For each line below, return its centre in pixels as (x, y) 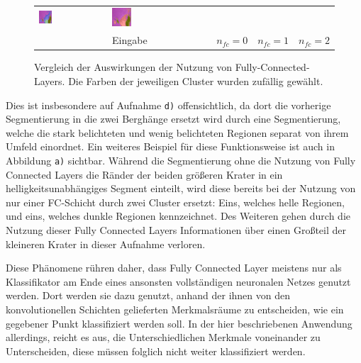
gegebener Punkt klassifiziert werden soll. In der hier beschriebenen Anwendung (179, 323)
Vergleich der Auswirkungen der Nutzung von (133, 67)
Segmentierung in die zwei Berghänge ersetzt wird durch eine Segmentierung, (173, 119)
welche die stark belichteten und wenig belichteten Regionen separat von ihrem (177, 132)
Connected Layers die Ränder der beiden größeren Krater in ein (144, 174)
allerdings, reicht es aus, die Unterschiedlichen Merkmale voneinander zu (163, 337)
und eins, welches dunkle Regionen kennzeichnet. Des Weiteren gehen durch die (178, 216)
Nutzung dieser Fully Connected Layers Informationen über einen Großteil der (176, 229)
